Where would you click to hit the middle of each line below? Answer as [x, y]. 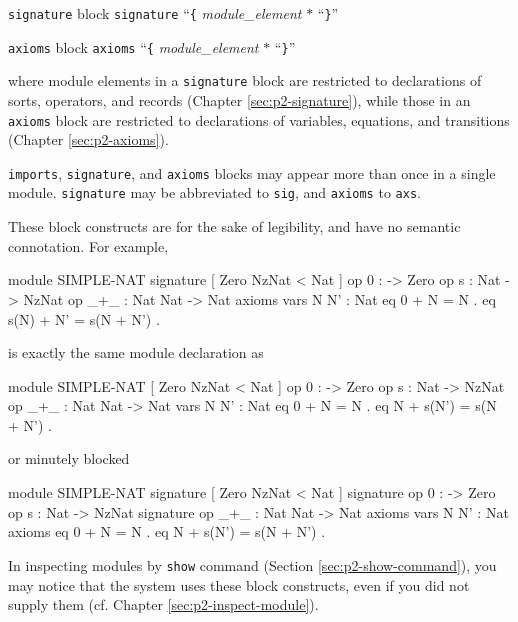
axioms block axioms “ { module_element [133, 46]
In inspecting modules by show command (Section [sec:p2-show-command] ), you [252, 564]
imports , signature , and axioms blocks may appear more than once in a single [252, 172]
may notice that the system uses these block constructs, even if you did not [239, 584]
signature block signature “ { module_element [155, 13]
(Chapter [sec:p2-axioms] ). [88, 139]
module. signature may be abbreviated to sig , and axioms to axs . [214, 192]
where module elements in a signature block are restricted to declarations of [245, 80]
